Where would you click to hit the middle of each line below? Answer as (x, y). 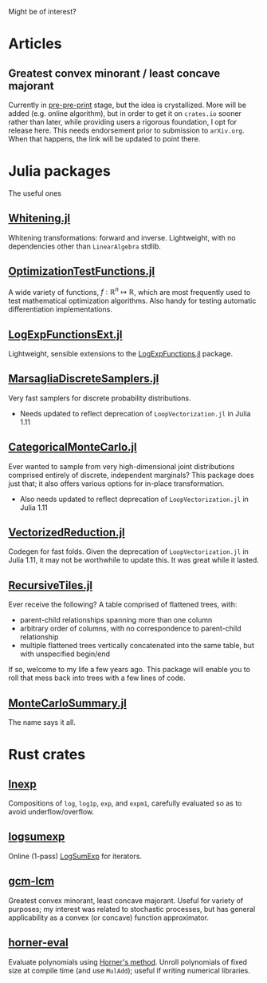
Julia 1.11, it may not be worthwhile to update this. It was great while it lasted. (133, 560)
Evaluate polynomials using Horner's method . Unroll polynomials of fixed (128, 961)
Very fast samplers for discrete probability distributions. (100, 398)
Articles (35, 44)
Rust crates (47, 755)
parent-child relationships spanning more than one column (116, 620)
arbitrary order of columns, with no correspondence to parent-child (130, 629)
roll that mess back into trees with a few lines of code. (97, 678)
